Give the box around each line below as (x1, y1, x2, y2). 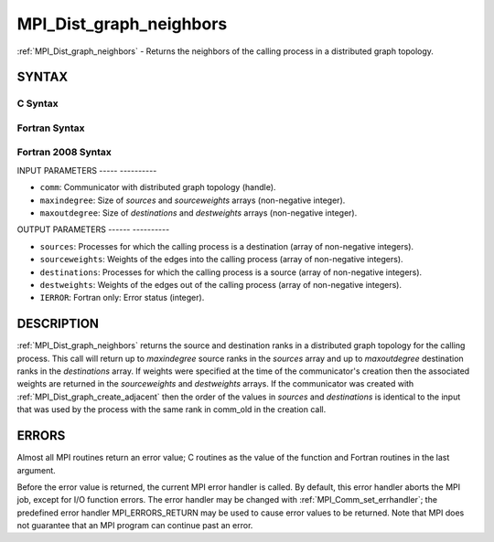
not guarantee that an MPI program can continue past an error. (16, 520, 253, 531)
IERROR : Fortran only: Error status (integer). (39, 292, 205, 303)
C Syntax (16, 97, 59, 110)
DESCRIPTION (16, 316, 100, 332)
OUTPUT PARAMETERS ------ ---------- (16, 224, 170, 235)
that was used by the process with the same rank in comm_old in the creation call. (16, 404, 327, 415)
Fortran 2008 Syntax (16, 146, 112, 159)
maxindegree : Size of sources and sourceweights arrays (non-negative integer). (39, 195, 346, 206)
